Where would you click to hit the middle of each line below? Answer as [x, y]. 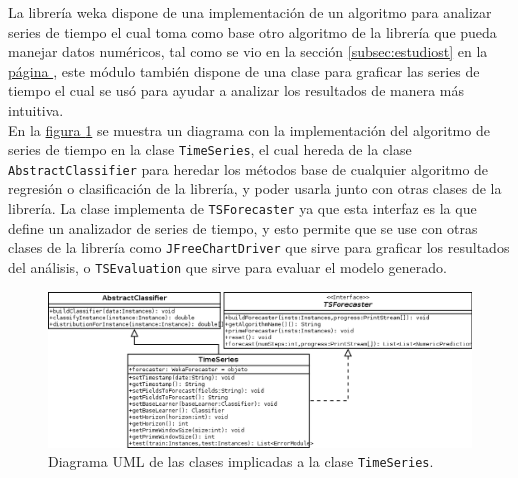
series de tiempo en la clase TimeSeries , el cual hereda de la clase [210, 149]
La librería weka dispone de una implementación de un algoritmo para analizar [250, 12]
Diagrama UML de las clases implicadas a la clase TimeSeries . [241, 461]
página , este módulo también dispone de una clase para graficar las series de [244, 70]
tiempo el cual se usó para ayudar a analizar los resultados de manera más [236, 90]
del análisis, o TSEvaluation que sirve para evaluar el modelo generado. [228, 266]
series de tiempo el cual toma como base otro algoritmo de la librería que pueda [252, 31]
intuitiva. [36, 109]
